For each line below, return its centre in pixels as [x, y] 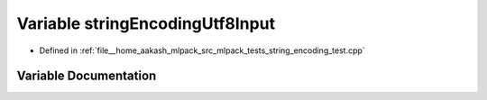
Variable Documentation [87, 76]
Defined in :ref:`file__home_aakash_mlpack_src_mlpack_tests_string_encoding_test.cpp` [202, 50]
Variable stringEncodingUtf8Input [146, 23]
